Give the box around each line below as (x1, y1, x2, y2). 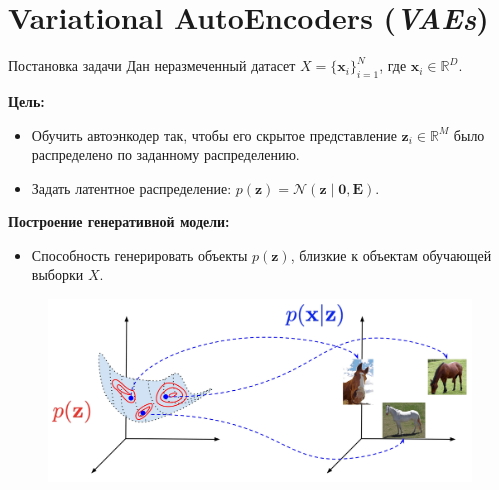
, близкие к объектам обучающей (290, 244, 492, 265)
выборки (31, 264, 84, 285)
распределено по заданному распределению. (31, 144, 300, 165)
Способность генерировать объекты (31, 244, 248, 265)
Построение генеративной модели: (8, 211, 230, 232)
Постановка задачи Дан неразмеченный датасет (8, 55, 296, 76)
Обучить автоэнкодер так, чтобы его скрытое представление (31, 124, 397, 145)
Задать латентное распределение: (31, 177, 232, 198)
